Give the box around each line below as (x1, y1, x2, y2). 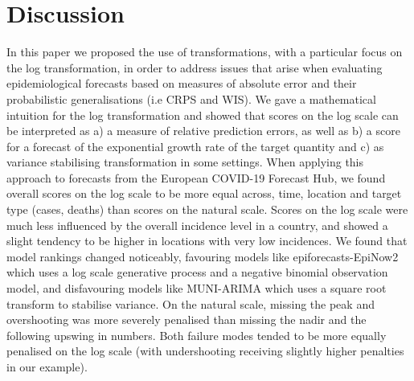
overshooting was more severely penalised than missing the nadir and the (6, 311, 367, 328)
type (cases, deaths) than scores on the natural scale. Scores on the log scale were (6, 201, 408, 218)
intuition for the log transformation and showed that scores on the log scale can (6, 106, 399, 123)
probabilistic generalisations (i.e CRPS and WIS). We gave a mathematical (6, 90, 376, 107)
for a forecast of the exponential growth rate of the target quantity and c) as (6, 137, 384, 154)
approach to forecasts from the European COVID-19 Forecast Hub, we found (6, 169, 386, 186)
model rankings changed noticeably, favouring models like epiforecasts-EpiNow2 (6, 248, 399, 264)
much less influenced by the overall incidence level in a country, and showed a (6, 216, 388, 233)
